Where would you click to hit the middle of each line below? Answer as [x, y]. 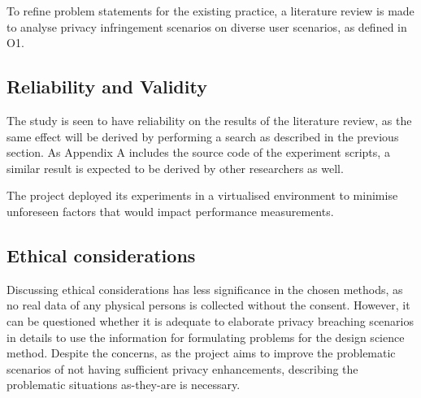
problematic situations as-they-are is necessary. [124, 385]
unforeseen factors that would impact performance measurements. [170, 211]
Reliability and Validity [107, 87]
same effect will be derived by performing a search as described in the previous [203, 136]
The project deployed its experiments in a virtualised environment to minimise [202, 195]
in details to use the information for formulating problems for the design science [206, 337]
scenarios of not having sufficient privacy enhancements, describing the [182, 368]
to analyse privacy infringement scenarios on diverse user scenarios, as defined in [207, 26]
